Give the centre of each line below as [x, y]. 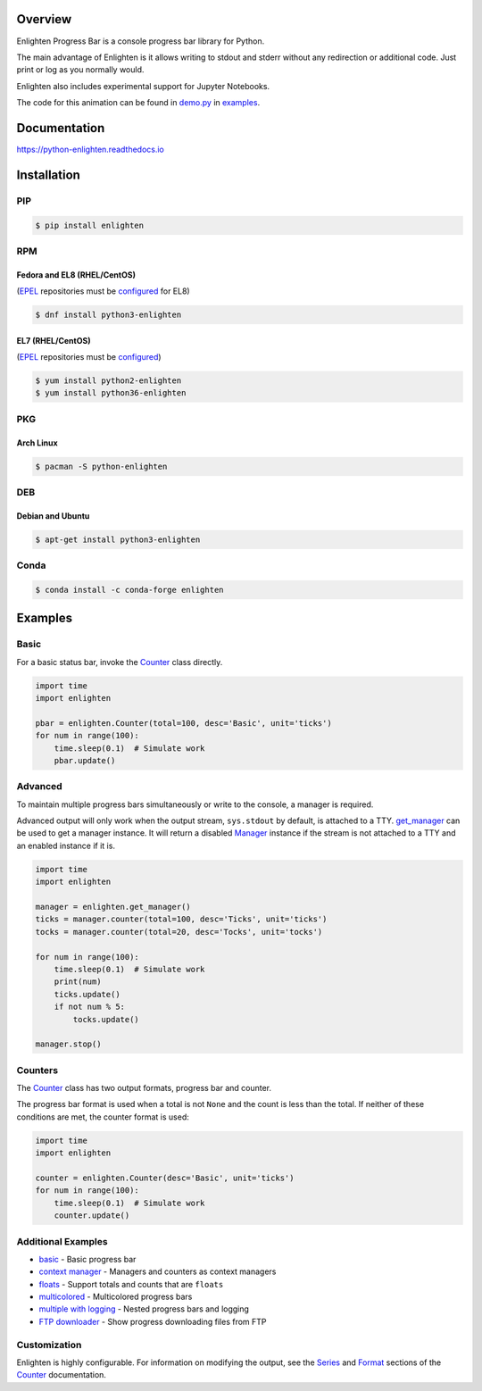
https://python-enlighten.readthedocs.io [91, 149]
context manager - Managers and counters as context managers [158, 1271]
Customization [49, 1345]
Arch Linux [37, 443]
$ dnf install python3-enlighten [108, 315]
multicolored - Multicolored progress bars [116, 1297]
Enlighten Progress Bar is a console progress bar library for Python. [141, 41]
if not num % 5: [89, 1007]
